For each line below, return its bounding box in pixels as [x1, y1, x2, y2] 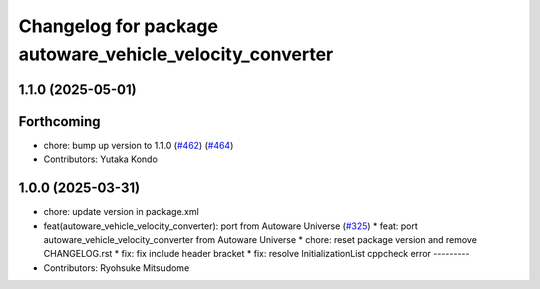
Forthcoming [18, 113, 101, 130]
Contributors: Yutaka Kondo [43, 153, 159, 165]
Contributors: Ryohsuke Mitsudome [43, 261, 190, 274]
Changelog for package [18, 15, 219, 37]
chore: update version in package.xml [43, 206, 199, 218]
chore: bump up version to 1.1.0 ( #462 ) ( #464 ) [43, 139, 234, 151]
